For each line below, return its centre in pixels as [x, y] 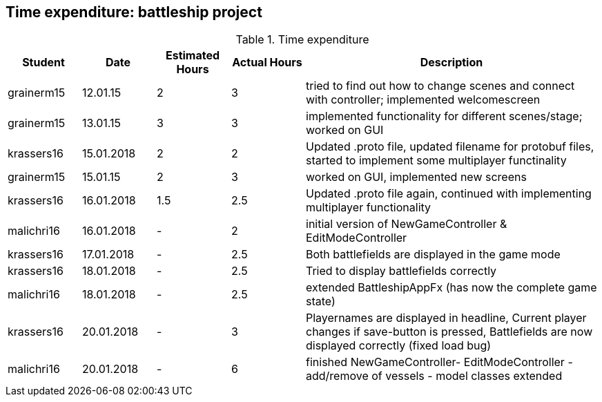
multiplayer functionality [369, 208]
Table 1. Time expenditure [302, 40]
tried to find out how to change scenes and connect [440, 86]
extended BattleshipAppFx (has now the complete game [451, 288]
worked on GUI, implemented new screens [416, 177]
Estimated [193, 56]
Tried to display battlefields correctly [401, 271]
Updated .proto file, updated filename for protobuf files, [450, 147]
